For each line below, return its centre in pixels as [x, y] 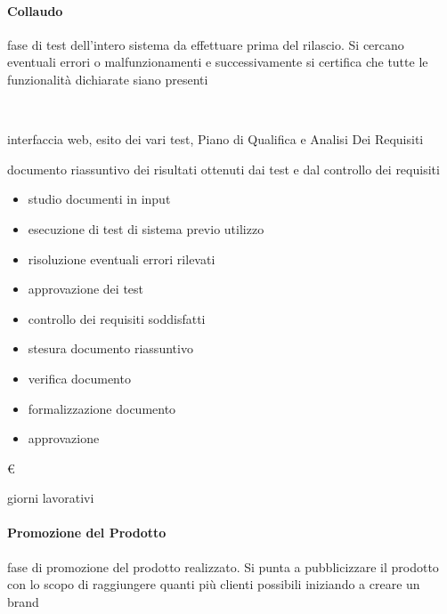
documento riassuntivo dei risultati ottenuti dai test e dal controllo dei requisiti [223, 169]
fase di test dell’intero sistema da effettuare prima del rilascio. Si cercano [206, 44]
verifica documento [79, 378]
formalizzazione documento [102, 408]
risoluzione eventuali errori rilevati [122, 259]
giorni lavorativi [51, 498]
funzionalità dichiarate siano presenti [108, 79]
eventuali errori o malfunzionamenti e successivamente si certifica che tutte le [218, 62]
